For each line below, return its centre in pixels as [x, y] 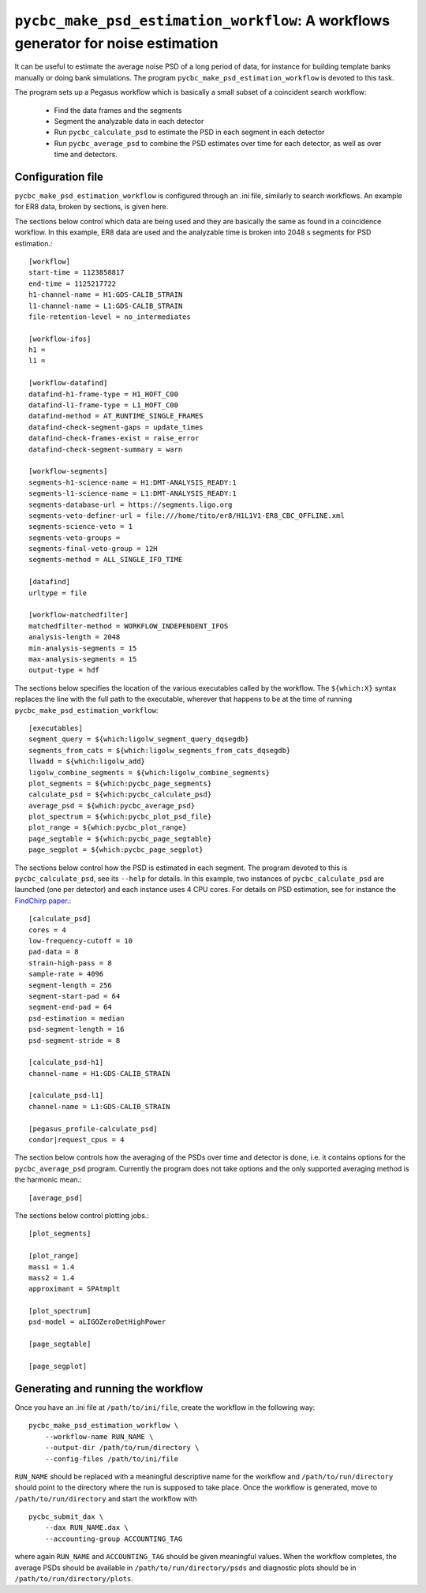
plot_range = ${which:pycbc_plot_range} [108, 828]
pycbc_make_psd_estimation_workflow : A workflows [202, 21]
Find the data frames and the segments [118, 110]
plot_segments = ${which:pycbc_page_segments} [120, 783]
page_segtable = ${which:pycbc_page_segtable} [120, 838]
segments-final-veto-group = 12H [93, 549]
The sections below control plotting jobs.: [82, 1215]
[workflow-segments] [68, 471]
